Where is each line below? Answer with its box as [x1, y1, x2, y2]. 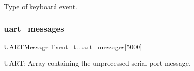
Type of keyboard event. [4, 1, 77, 11]
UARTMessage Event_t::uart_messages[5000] [4, 41, 142, 51]
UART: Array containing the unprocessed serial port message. [4, 58, 191, 68]
